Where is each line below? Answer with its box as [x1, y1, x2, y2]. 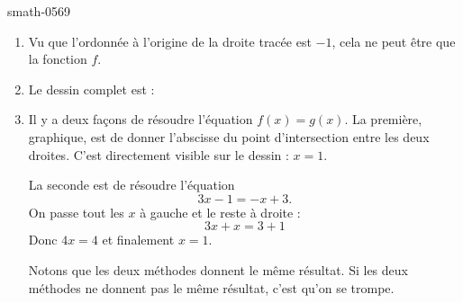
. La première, [344, 110, 422, 129]
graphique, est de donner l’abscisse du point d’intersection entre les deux [28, 127, 430, 146]
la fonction [28, 49, 87, 68]
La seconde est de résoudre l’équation [28, 175, 235, 194]
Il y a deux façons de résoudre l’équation [28, 110, 253, 129]
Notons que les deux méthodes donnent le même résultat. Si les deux [28, 260, 408, 279]
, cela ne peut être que [331, 31, 456, 50]
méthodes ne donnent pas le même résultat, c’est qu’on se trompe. [28, 278, 395, 297]
